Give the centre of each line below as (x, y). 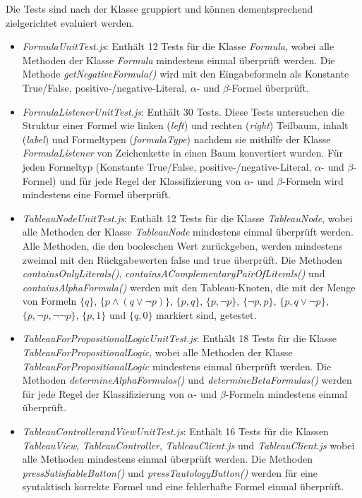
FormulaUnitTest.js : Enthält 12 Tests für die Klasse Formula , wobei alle (178, 46)
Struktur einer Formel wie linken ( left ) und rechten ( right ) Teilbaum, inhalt (185, 125)
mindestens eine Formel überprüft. (97, 194)
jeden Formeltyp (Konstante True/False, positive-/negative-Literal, (167, 166)
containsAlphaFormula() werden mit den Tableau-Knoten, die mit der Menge (189, 287)
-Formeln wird (313, 180)
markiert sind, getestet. (206, 314)
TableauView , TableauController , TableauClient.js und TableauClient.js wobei (188, 445)
